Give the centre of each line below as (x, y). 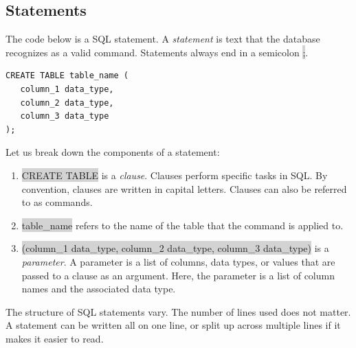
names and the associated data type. (99, 289)
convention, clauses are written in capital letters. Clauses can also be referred (184, 188)
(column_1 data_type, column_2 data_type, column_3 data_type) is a (175, 248)
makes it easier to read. (55, 338)
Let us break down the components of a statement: (113, 152)
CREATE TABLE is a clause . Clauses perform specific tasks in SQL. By (175, 175)
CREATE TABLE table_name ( (67, 76)
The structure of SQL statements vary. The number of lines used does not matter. (178, 311)
